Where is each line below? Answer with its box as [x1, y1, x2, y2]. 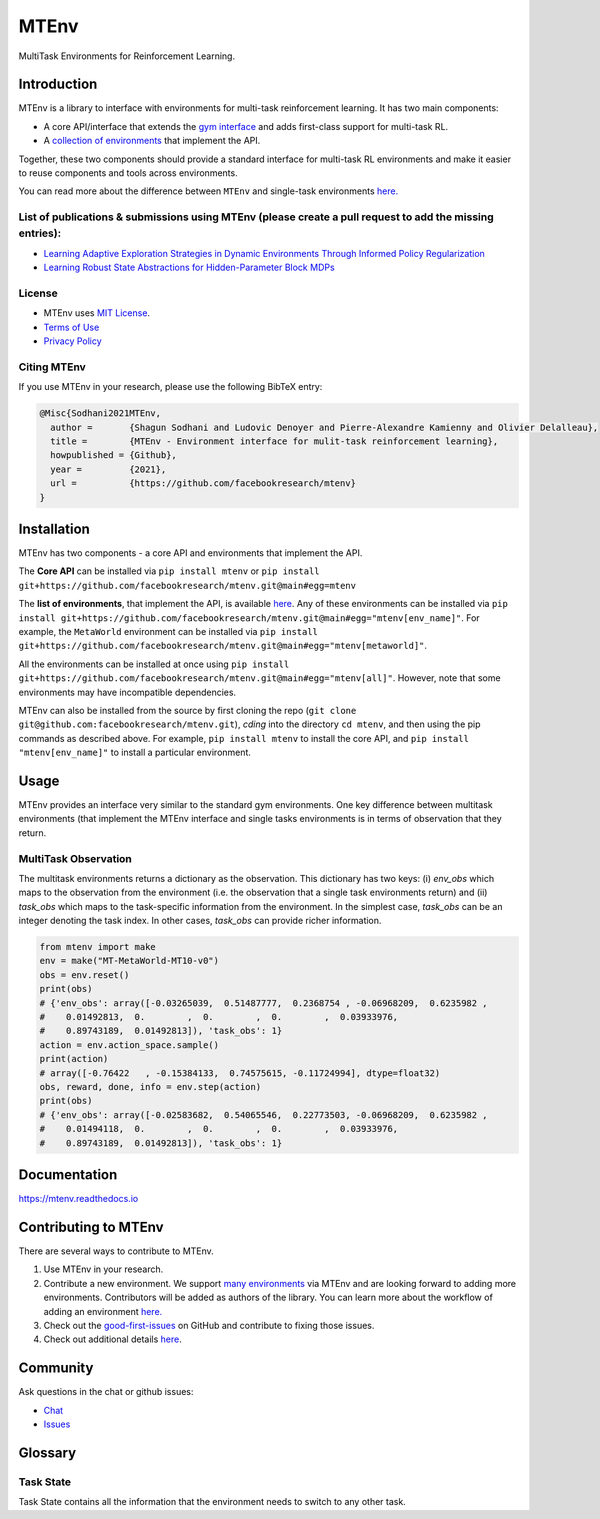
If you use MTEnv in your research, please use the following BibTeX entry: [18, 381, 323, 393]
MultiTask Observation [18, 851, 132, 865]
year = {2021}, [50, 463, 167, 475]
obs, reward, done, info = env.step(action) [39, 1081, 262, 1092]
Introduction [18, 76, 98, 93]
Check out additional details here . [43, 1333, 182, 1345]
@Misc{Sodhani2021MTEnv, [39, 408, 162, 419]
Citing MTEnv [18, 360, 87, 374]
